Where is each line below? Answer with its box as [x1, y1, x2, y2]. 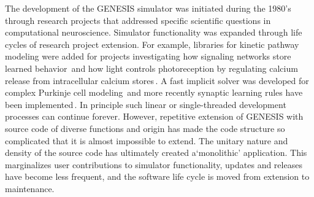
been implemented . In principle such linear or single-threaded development [5, 98, 286, 110]
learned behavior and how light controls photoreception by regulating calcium [5, 61, 298, 74]
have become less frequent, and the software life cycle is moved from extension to [5, 170, 310, 183]
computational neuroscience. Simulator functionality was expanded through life [5, 26, 302, 39]
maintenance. [5, 182, 55, 195]
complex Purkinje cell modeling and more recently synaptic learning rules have [5, 86, 303, 99]
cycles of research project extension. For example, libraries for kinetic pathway [5, 37, 299, 50]
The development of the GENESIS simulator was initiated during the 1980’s [5, 2, 291, 14]
